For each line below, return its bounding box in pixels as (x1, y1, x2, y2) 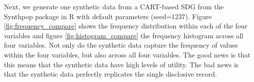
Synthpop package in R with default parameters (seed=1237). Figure (4, 11, 212, 21)
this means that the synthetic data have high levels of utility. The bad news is (4, 59, 239, 69)
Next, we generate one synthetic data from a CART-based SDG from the (4, 1, 224, 11)
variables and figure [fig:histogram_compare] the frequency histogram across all (4, 30, 244, 40)
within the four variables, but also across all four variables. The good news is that (4, 49, 251, 59)
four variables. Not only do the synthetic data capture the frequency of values (4, 40, 238, 50)
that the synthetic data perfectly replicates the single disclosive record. (4, 69, 217, 79)
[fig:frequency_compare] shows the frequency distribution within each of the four (4, 21, 248, 31)
